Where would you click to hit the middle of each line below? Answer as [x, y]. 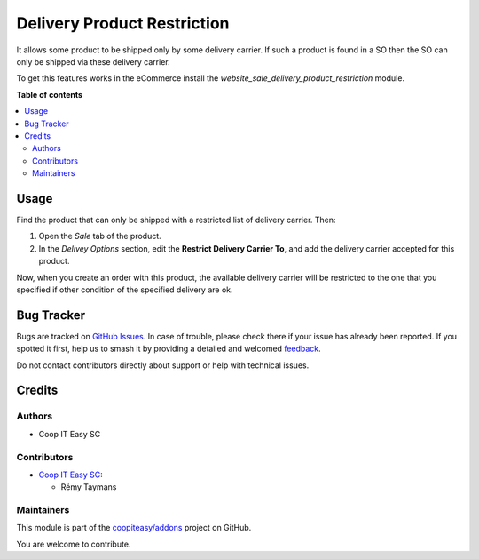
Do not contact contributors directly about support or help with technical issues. [163, 365]
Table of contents [50, 94]
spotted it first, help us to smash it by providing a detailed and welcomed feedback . [169, 349]
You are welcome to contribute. [74, 544]
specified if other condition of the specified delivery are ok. [125, 290]
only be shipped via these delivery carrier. [93, 61]
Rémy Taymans [89, 487]
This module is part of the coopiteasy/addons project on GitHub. [134, 528]
